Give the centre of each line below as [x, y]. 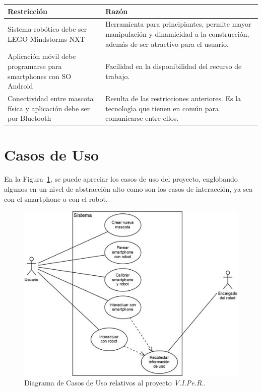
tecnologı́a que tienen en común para [162, 108]
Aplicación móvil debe [42, 56]
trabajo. [118, 76]
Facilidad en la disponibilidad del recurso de [174, 66]
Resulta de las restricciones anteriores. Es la [173, 98]
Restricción [27, 11]
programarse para [35, 66]
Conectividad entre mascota [51, 98]
